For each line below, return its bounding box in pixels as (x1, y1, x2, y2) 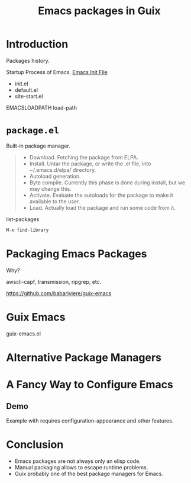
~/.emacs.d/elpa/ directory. (29, 166, 96, 173)
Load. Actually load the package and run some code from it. (29, 204, 176, 211)
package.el (6, 125, 60, 136)
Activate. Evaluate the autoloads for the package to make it (29, 191, 173, 199)
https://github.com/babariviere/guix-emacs (6, 289, 112, 297)
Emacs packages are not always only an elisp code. (14, 458, 141, 465)
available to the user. (29, 197, 80, 205)
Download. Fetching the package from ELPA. (29, 153, 139, 161)
